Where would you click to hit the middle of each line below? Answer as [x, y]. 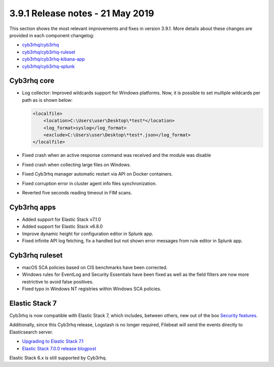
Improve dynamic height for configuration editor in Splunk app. [88, 234]
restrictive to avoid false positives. [58, 281]
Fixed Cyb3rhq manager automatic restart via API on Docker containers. [97, 174]
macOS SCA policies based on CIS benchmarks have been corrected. [95, 267]
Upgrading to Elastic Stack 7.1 [53, 342]
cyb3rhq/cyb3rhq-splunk [48, 66]
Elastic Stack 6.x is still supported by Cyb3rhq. [58, 358]
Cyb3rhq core [32, 81]
